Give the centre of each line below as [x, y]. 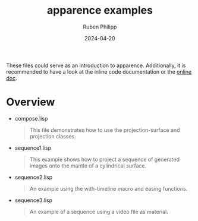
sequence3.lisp [33, 200]
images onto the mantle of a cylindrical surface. [88, 165]
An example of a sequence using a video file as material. [99, 211]
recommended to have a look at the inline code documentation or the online [99, 71]
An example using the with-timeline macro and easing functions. [109, 188]
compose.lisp [31, 118]
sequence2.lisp [34, 177]
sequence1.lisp [33, 148]
